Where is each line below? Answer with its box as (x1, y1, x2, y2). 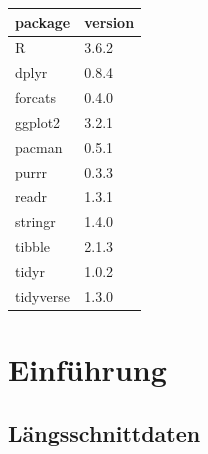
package (15, 11, 71, 32)
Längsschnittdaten (8, 417, 201, 448)
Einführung (8, 349, 167, 390)
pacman (15, 136, 63, 157)
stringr (15, 211, 56, 232)
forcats (15, 87, 56, 108)
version (84, 11, 135, 32)
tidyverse (15, 285, 70, 306)
